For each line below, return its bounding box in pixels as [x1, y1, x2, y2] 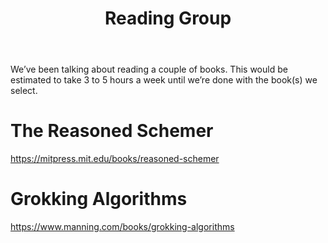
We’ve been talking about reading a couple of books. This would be [10, 63, 288, 76]
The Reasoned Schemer [10, 120, 214, 142]
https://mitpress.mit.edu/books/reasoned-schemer [10, 153, 220, 165]
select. [10, 85, 38, 97]
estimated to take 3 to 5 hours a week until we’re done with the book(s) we [10, 74, 318, 86]
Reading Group [104, 7, 232, 30]
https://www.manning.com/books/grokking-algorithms [10, 221, 235, 233]
